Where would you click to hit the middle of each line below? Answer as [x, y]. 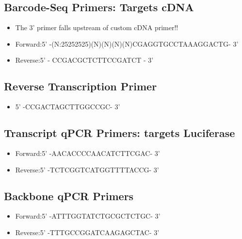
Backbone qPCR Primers [69, 196]
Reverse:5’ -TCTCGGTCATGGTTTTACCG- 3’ [87, 169]
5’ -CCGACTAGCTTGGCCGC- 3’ [68, 107]
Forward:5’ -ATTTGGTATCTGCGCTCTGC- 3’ [88, 216]
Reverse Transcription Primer [81, 86]
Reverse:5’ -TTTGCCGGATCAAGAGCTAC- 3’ [87, 232]
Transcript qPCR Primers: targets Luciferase [120, 133]
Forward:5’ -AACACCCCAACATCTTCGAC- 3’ [88, 153]
